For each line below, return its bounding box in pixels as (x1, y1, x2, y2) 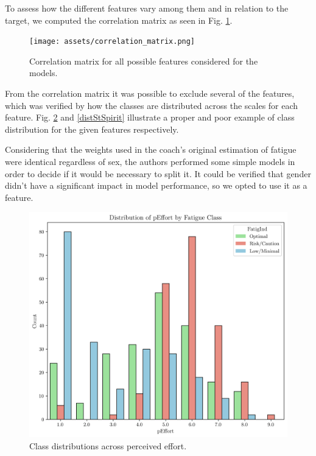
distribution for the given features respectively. (5, 122, 179, 135)
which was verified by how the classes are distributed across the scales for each (5, 99, 298, 111)
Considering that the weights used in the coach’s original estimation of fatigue (5, 143, 297, 156)
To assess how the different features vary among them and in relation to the (5, 2, 289, 14)
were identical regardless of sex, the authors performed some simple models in (5, 155, 295, 167)
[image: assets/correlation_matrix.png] (29, 37, 195, 46)
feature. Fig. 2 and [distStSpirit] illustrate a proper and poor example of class (5, 111, 295, 124)
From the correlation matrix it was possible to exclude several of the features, (5, 87, 295, 100)
